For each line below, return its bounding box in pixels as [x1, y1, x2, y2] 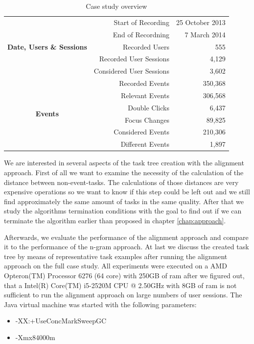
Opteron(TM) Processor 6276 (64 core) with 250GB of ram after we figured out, [4, 270, 245, 280]
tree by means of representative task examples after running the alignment [4, 251, 228, 261]
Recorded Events [119, 78, 169, 88]
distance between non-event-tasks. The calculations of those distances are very [4, 177, 239, 187]
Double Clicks [128, 102, 169, 112]
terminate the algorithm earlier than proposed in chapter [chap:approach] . [4, 215, 226, 225]
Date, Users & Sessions [7, 41, 87, 52]
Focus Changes [124, 114, 169, 125]
